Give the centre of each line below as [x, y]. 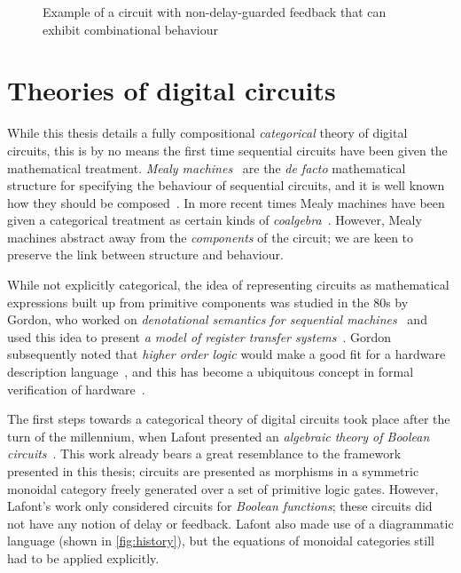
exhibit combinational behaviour [131, 29]
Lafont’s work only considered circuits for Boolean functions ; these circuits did [220, 506]
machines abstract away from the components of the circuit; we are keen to [211, 237]
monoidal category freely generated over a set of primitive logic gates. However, [223, 488]
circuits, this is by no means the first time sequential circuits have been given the [227, 150]
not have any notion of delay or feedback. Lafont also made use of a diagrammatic [230, 523]
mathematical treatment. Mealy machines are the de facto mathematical [207, 167]
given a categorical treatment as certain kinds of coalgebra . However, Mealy [215, 220]
